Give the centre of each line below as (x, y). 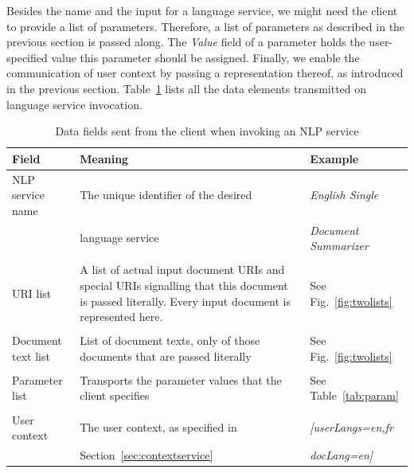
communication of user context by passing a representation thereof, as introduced (205, 73)
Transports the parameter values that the (181, 379)
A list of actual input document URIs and (182, 270)
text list (31, 356)
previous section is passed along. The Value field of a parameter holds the (186, 42)
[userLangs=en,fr (352, 427)
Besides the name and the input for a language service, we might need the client (202, 10)
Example (334, 158)
